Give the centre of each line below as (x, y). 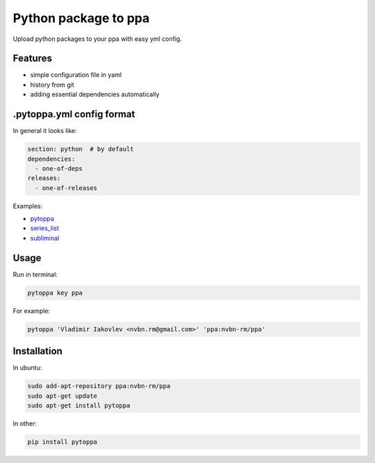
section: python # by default (81, 149)
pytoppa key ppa (55, 292)
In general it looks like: (45, 131)
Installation (37, 351)
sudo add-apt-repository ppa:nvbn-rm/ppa (99, 386)
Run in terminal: (35, 274)
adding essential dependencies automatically (95, 94)
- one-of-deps (59, 168)
